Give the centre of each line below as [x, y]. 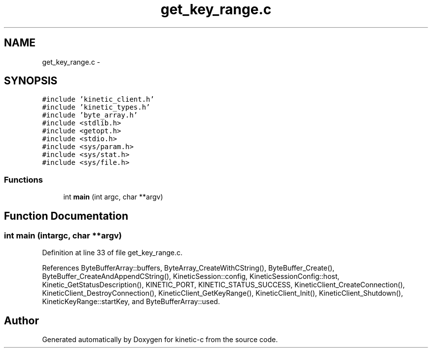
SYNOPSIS [31, 81]
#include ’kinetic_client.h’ [98, 99]
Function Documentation [66, 216]
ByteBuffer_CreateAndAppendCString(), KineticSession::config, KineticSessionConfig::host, [191, 276]
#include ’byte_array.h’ [90, 115]
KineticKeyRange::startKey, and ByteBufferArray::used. [131, 302]
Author [21, 320]
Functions [23, 179]
